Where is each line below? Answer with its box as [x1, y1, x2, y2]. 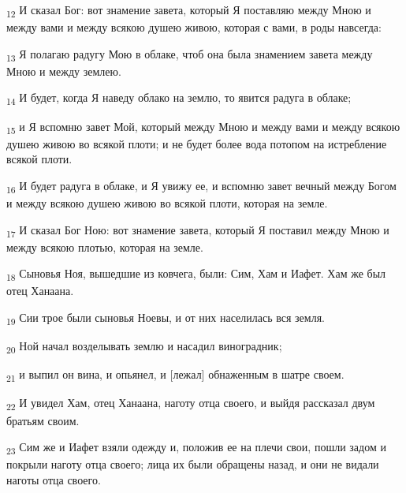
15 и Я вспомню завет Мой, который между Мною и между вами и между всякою [6, 118, 400, 136]
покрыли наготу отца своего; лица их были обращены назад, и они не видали [6, 456, 379, 472]
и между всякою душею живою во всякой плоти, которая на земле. [6, 195, 328, 211]
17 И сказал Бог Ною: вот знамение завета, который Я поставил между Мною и [6, 221, 389, 240]
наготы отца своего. [6, 471, 101, 487]
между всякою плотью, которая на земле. [6, 238, 203, 255]
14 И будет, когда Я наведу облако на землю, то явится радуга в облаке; [6, 89, 352, 108]
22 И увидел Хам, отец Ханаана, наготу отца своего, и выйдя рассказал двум [6, 394, 375, 413]
